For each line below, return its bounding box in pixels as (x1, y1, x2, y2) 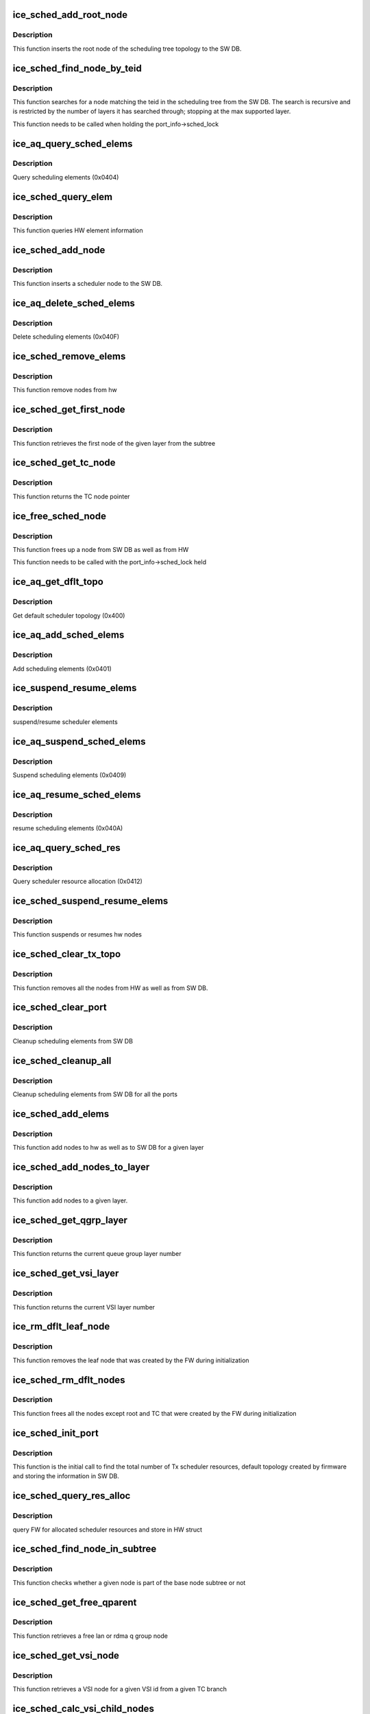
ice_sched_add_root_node (12, 9, 128, 21)
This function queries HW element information (12, 226, 143, 234)
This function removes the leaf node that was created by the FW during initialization (12, 1356, 249, 1364)
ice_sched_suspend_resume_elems (12, 895, 169, 907)
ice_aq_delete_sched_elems (12, 297, 135, 309)
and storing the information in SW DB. (12, 1472, 120, 1480)
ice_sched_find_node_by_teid (12, 62, 142, 74)
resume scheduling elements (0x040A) (12, 824, 123, 832)
